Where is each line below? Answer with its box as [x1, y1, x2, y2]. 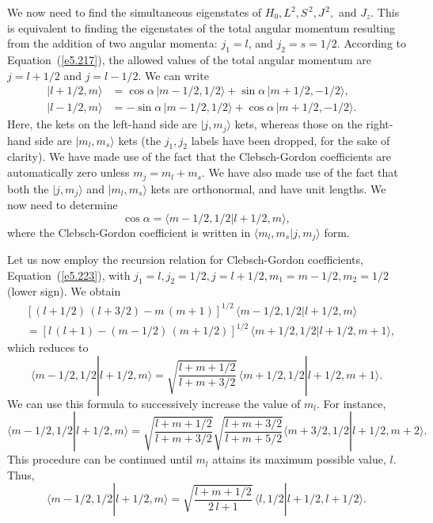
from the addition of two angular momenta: [7, 35, 218, 52]
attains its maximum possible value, [212, 451, 386, 468]
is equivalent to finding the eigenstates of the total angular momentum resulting [7, 19, 395, 36]
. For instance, [316, 395, 386, 411]
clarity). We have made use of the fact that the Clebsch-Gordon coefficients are [7, 148, 391, 165]
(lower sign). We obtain [7, 283, 121, 300]
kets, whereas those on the [234, 116, 363, 132]
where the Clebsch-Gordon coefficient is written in [7, 223, 251, 240]
